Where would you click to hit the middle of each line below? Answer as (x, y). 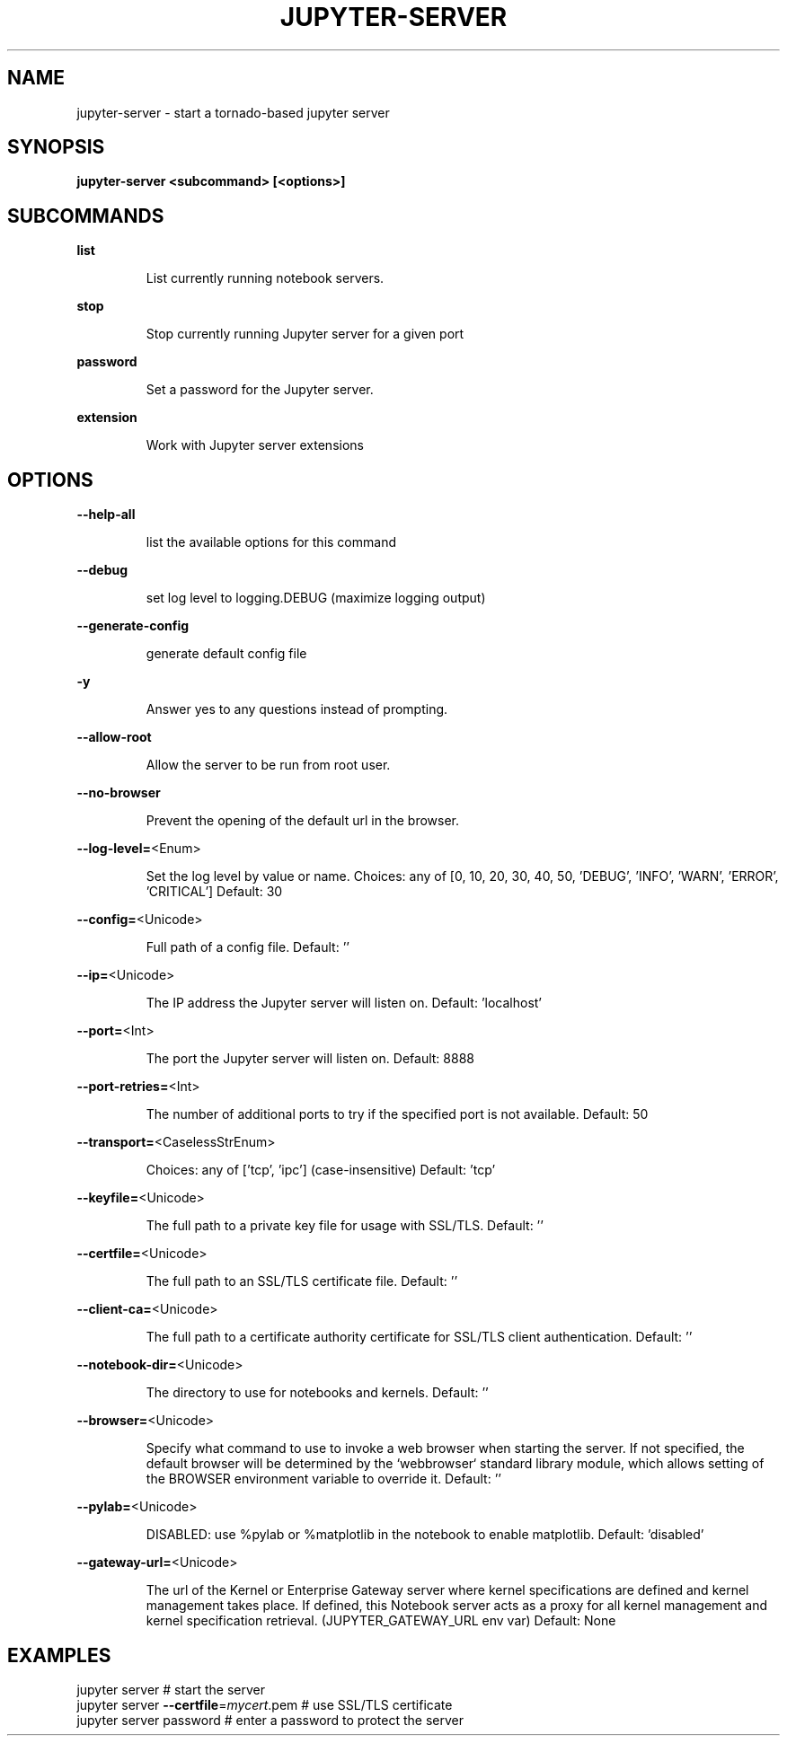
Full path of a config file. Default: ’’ (248, 947)
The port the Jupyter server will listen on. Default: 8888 (310, 1059)
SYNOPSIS (56, 147)
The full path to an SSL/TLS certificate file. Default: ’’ (302, 1281)
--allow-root (114, 737)
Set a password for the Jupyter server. (260, 390)
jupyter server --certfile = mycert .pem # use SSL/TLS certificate (265, 1704)
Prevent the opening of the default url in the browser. (303, 821)
